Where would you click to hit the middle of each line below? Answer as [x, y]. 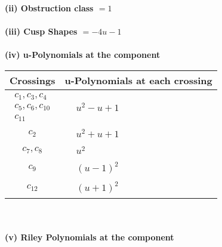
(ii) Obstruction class [49, 8]
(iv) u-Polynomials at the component [83, 55]
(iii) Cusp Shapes [41, 31]
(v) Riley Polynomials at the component [90, 237]
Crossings [33, 80]
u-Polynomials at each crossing [138, 80]
